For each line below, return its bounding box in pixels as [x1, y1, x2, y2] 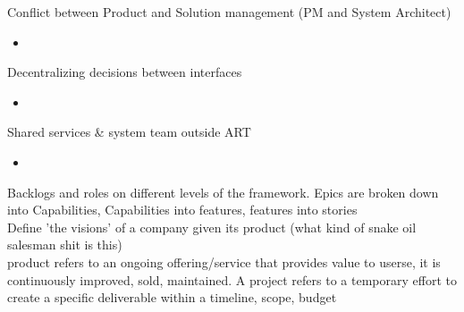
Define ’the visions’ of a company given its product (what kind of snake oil [7, 217, 417, 236]
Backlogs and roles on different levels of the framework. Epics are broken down [7, 182, 439, 201]
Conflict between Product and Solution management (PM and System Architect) [7, 3, 451, 21]
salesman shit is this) [7, 235, 122, 254]
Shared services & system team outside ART [7, 122, 251, 141]
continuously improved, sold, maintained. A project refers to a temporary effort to [7, 270, 457, 289]
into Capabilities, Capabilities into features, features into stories [7, 200, 358, 219]
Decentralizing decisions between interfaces [7, 63, 242, 81]
